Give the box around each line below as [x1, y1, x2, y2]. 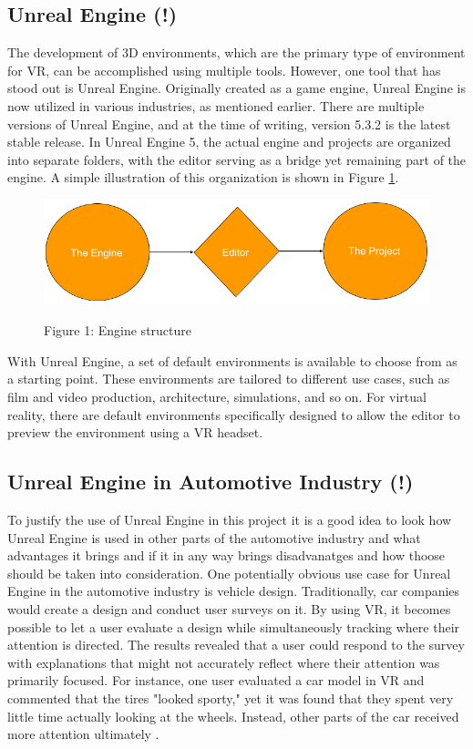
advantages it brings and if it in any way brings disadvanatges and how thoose [7, 546, 446, 565]
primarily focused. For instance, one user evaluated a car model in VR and [7, 671, 425, 690]
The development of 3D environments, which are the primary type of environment [7, 43, 466, 62]
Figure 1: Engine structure [44, 321, 191, 340]
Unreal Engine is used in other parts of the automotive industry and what [7, 528, 421, 547]
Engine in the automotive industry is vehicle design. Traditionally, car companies [7, 581, 460, 600]
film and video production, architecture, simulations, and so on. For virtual [7, 387, 427, 406]
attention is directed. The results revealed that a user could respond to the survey [7, 635, 465, 654]
